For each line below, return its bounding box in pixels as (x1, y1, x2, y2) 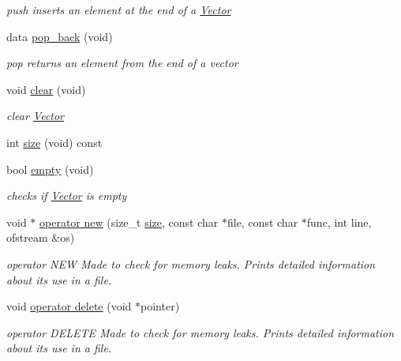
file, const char (227, 213, 298, 230)
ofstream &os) (6, 229, 75, 246)
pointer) (141, 298, 180, 314)
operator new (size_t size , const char (39, 213, 219, 230)
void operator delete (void (6, 298, 132, 314)
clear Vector (6, 107, 65, 124)
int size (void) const (6, 133, 103, 150)
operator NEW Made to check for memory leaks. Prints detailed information (6, 255, 376, 272)
